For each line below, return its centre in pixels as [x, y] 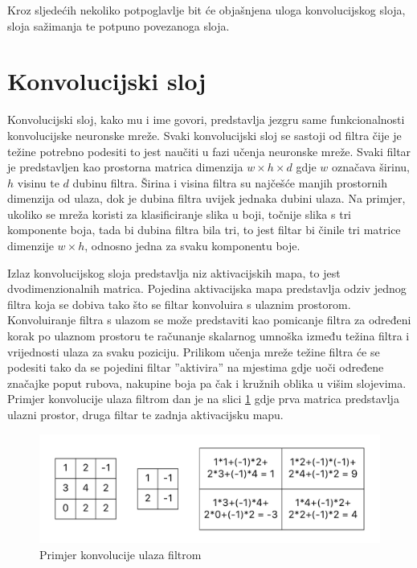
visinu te [38, 182]
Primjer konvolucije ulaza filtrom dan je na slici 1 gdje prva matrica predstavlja [203, 399]
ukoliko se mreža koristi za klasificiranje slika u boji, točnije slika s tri [180, 214]
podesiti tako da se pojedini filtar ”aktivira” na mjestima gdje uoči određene [196, 367]
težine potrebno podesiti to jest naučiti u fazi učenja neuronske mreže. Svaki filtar [209, 151]
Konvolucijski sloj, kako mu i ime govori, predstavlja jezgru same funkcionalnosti [206, 119]
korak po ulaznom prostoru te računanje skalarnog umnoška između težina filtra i [208, 336]
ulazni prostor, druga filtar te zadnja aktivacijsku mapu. [145, 414]
